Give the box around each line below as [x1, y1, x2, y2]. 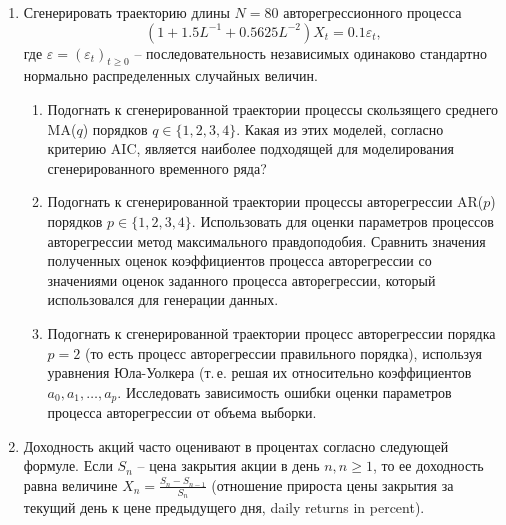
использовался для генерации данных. [47, 289, 279, 310]
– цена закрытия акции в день [137, 455, 320, 476]
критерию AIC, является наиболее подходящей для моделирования [47, 138, 454, 159]
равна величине [23, 474, 118, 495]
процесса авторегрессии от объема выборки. [47, 402, 317, 423]
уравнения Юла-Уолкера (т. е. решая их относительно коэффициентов [47, 362, 472, 383]
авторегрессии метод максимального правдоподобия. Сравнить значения [47, 230, 486, 251]
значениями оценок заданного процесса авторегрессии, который [47, 269, 436, 290]
